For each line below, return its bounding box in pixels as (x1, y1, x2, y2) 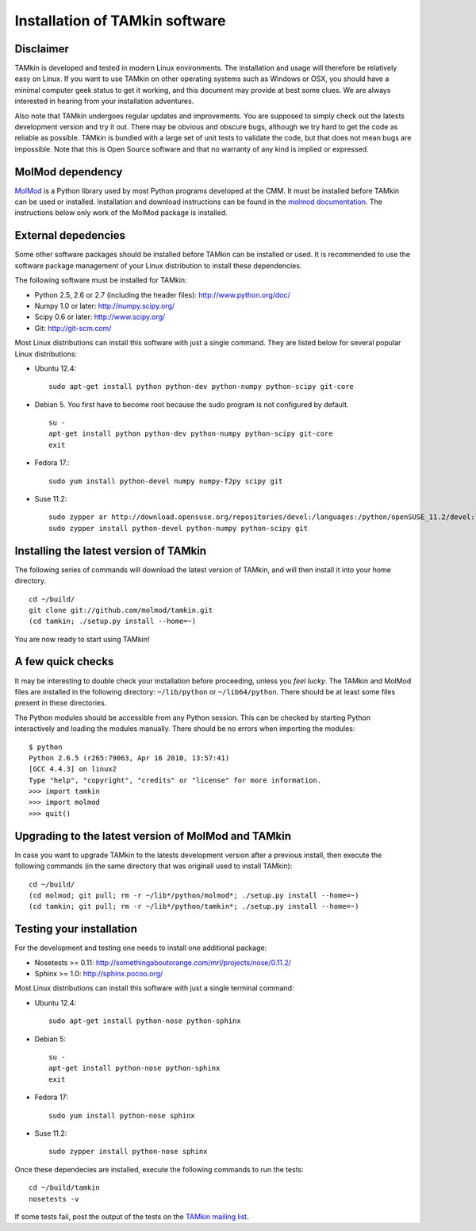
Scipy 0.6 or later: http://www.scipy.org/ (34, 312, 166, 321)
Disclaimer (14, 42, 69, 56)
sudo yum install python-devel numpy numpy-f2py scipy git (48, 476, 283, 486)
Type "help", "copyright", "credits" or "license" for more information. (29, 775, 322, 785)
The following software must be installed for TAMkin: (14, 275, 187, 285)
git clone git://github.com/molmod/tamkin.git (29, 606, 213, 614)
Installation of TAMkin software (14, 12, 226, 29)
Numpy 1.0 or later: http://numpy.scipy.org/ (34, 301, 175, 310)
